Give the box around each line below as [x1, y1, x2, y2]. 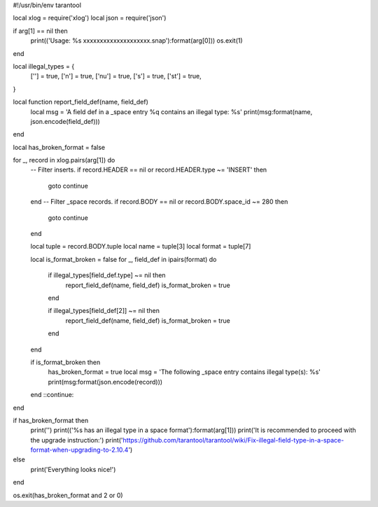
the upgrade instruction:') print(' [30, 436, 123, 444]
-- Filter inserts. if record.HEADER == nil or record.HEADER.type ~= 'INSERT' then [30, 165, 267, 174]
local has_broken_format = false [13, 143, 105, 151]
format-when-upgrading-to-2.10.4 [30, 445, 129, 454]
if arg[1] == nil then [13, 27, 68, 35]
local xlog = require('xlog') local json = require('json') [13, 14, 167, 22]
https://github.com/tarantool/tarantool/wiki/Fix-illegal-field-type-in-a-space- [122, 436, 344, 444]
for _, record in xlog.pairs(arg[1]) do [13, 156, 115, 165]
